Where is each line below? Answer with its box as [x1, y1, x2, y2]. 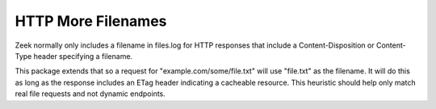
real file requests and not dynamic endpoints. [15, 89, 166, 99]
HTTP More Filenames [15, 12, 167, 30]
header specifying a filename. [33, 51, 133, 61]
